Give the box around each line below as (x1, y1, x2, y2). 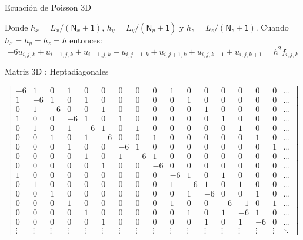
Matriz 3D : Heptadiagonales (5, 65, 109, 77)
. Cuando (255, 21, 289, 33)
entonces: (69, 33, 102, 46)
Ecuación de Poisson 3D (5, 1, 91, 13)
